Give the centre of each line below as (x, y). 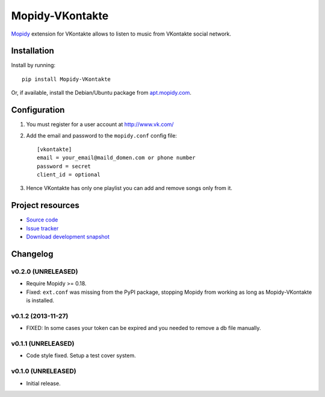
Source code (42, 220)
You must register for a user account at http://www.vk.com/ (100, 124)
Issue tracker (42, 228)
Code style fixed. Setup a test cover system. (81, 355)
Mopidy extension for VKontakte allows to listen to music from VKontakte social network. (121, 34)
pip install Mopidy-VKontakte (67, 79)
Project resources (45, 205)
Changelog (32, 254)
